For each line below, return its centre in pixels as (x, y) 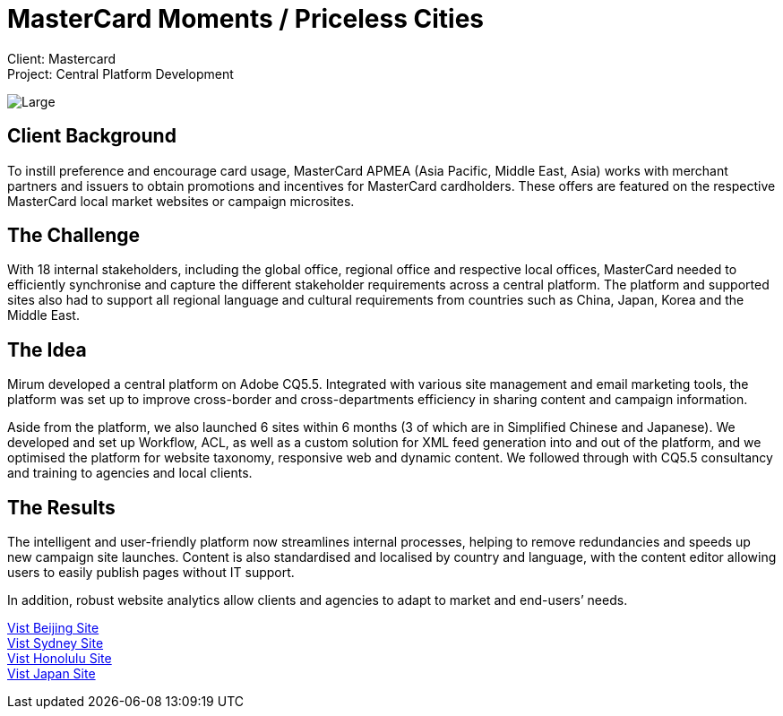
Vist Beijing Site (53, 628)
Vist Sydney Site (56, 643)
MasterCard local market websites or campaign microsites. (181, 201)
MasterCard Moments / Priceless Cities (246, 19)
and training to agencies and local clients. (130, 473)
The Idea (47, 349)
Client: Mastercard (62, 58)
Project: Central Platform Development (120, 73)
